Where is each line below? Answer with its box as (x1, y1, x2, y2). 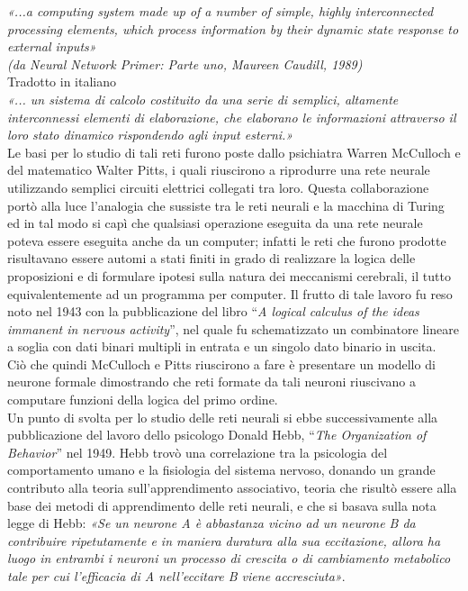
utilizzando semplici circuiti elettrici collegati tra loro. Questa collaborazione (7, 177, 429, 196)
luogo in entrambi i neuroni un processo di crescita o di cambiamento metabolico (7, 549, 451, 568)
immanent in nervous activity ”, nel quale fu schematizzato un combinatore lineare (7, 319, 459, 338)
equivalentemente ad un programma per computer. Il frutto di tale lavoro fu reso (7, 284, 453, 303)
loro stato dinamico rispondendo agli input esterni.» (7, 125, 293, 144)
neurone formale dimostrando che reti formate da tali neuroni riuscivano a (7, 372, 416, 391)
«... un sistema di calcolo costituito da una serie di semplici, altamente (7, 89, 399, 108)
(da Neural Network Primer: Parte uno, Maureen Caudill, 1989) (7, 54, 363, 73)
